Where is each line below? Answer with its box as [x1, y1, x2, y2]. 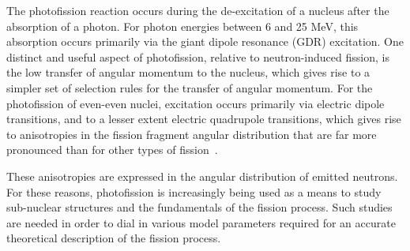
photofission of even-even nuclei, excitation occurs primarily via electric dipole [6, 95, 385, 111]
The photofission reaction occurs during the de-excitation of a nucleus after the [6, 2, 389, 18]
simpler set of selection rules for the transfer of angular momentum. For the [6, 79, 373, 96]
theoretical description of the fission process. [6, 230, 221, 246]
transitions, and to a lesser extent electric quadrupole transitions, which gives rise [6, 111, 401, 127]
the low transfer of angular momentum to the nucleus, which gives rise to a [6, 64, 371, 81]
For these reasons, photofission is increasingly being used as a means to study [6, 183, 382, 200]
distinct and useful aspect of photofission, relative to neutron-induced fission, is [6, 48, 389, 65]
